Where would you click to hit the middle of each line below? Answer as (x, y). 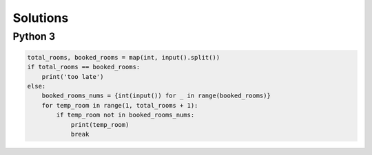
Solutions (41, 18)
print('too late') (73, 76)
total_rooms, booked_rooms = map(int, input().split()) (124, 57)
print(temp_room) (100, 124)
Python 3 (34, 36)
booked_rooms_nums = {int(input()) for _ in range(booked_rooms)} (156, 96)
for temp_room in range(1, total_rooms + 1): (120, 105)
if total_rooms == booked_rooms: (84, 67)
